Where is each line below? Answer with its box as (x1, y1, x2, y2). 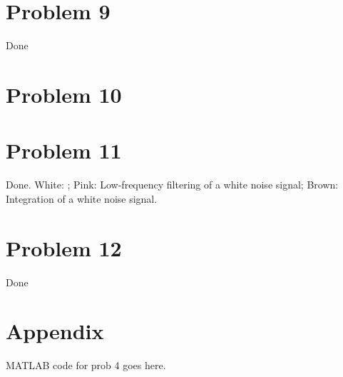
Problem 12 (6, 233, 122, 262)
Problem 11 (6, 136, 122, 165)
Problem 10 (6, 79, 122, 109)
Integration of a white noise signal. (6, 191, 158, 206)
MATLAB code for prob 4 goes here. (6, 358, 166, 373)
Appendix (6, 316, 104, 346)
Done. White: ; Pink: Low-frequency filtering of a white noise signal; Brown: (6, 177, 339, 192)
